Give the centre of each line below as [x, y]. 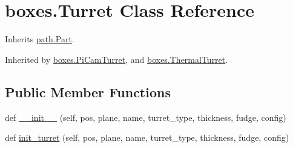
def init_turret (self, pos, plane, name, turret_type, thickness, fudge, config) [147, 137]
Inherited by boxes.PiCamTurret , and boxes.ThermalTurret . [117, 59]
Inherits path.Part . [40, 39]
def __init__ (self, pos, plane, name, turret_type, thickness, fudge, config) [146, 117]
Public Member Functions [88, 92]
